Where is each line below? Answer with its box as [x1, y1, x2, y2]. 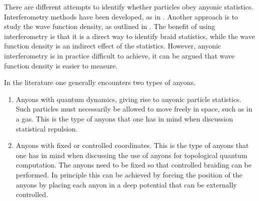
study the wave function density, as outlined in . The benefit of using [4, 21, 215, 31]
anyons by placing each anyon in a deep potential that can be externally [15, 179, 237, 189]
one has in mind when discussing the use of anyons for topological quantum [15, 149, 247, 160]
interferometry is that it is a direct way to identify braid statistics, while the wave [4, 30, 255, 41]
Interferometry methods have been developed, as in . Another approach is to [4, 11, 238, 21]
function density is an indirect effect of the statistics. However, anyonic [4, 40, 221, 51]
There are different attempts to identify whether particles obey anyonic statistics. [4, 1, 253, 11]
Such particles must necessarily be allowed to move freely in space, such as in [15, 103, 252, 114]
